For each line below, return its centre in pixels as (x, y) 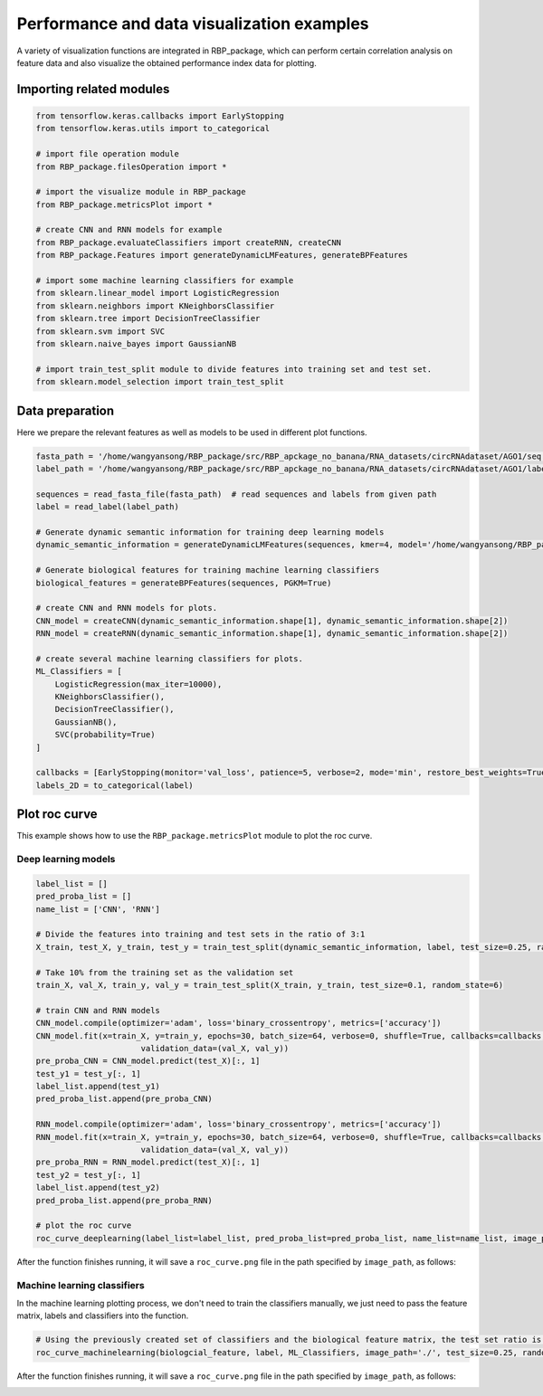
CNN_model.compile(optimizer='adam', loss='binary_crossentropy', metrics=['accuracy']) (239, 1023)
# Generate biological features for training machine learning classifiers (208, 570)
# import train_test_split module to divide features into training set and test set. (234, 369)
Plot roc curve (57, 814)
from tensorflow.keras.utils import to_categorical (153, 128)
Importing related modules (93, 89)
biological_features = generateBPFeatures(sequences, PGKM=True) (184, 583)
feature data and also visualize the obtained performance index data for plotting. (167, 62)
